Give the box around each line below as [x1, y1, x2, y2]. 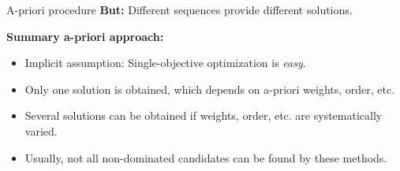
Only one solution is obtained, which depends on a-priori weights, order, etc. [24, 80, 395, 97]
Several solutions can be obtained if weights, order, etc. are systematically [24, 107, 383, 124]
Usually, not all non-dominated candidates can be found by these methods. [24, 149, 387, 165]
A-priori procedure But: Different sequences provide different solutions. [6, 2, 353, 17]
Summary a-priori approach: [6, 28, 164, 44]
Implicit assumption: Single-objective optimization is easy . [24, 54, 306, 71]
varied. [24, 122, 58, 139]
